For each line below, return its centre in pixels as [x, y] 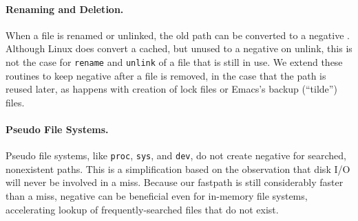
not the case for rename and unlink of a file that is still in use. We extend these [174, 61]
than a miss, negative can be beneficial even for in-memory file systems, [157, 196]
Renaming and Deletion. [65, 9]
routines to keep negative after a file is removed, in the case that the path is [166, 75]
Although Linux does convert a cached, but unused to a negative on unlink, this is [179, 48]
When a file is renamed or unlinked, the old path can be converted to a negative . [178, 35]
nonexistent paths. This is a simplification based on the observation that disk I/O [178, 168]
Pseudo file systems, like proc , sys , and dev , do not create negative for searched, [176, 155]
